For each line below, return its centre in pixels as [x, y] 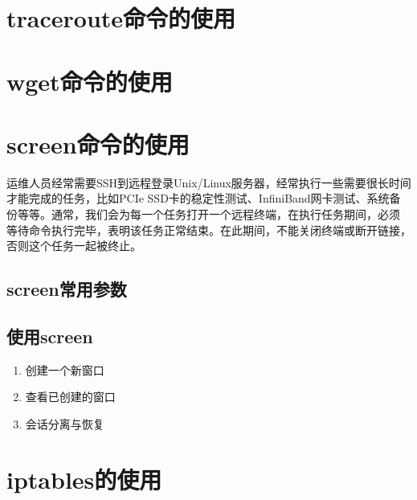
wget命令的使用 [90, 81]
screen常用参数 [67, 289]
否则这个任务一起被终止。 [74, 246]
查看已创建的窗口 [70, 397]
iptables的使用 [84, 479]
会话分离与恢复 [65, 424]
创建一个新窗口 [65, 369]
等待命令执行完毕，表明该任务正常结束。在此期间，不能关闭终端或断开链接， [209, 230]
